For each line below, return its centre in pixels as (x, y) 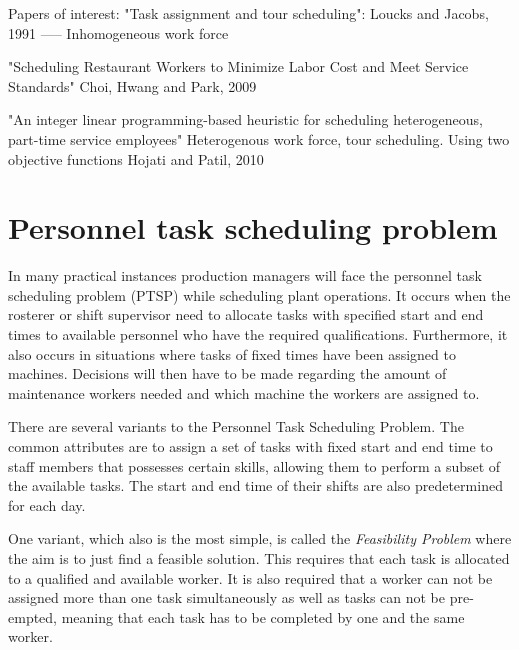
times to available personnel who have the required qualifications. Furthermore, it (258, 334)
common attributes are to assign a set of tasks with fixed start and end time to (250, 446)
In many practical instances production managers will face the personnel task (245, 275)
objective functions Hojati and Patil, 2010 (136, 158)
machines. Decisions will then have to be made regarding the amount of (227, 373)
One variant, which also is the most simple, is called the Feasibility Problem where (260, 538)
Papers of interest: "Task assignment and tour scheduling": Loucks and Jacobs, (248, 13)
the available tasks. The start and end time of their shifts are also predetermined (255, 485)
